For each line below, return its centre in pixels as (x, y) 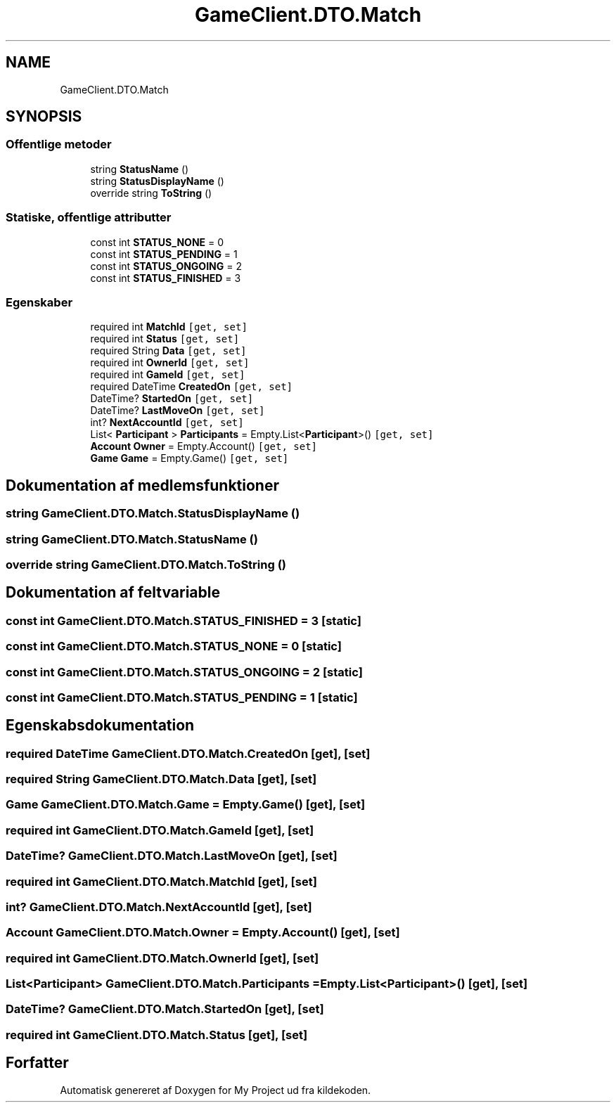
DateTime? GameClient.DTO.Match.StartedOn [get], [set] (165, 1009)
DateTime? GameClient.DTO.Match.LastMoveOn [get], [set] (172, 856)
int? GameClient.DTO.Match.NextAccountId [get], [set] (159, 907)
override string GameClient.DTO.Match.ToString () (146, 564)
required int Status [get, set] (165, 339)
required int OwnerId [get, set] (170, 363)
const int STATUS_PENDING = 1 (164, 254)
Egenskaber (39, 302)
